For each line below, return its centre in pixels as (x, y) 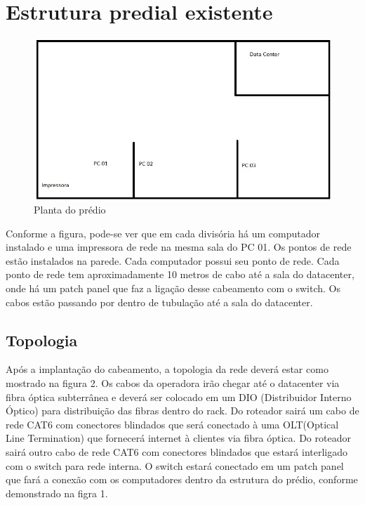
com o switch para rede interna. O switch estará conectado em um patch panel (175, 465)
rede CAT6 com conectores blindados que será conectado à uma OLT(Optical (172, 424)
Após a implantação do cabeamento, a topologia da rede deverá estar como (167, 369)
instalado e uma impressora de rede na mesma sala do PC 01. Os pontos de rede (179, 247)
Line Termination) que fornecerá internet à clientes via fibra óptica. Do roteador (178, 438)
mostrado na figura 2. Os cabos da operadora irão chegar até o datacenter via (173, 382)
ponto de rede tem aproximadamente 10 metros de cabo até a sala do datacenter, (180, 274)
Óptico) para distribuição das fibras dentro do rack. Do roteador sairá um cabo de (182, 411)
